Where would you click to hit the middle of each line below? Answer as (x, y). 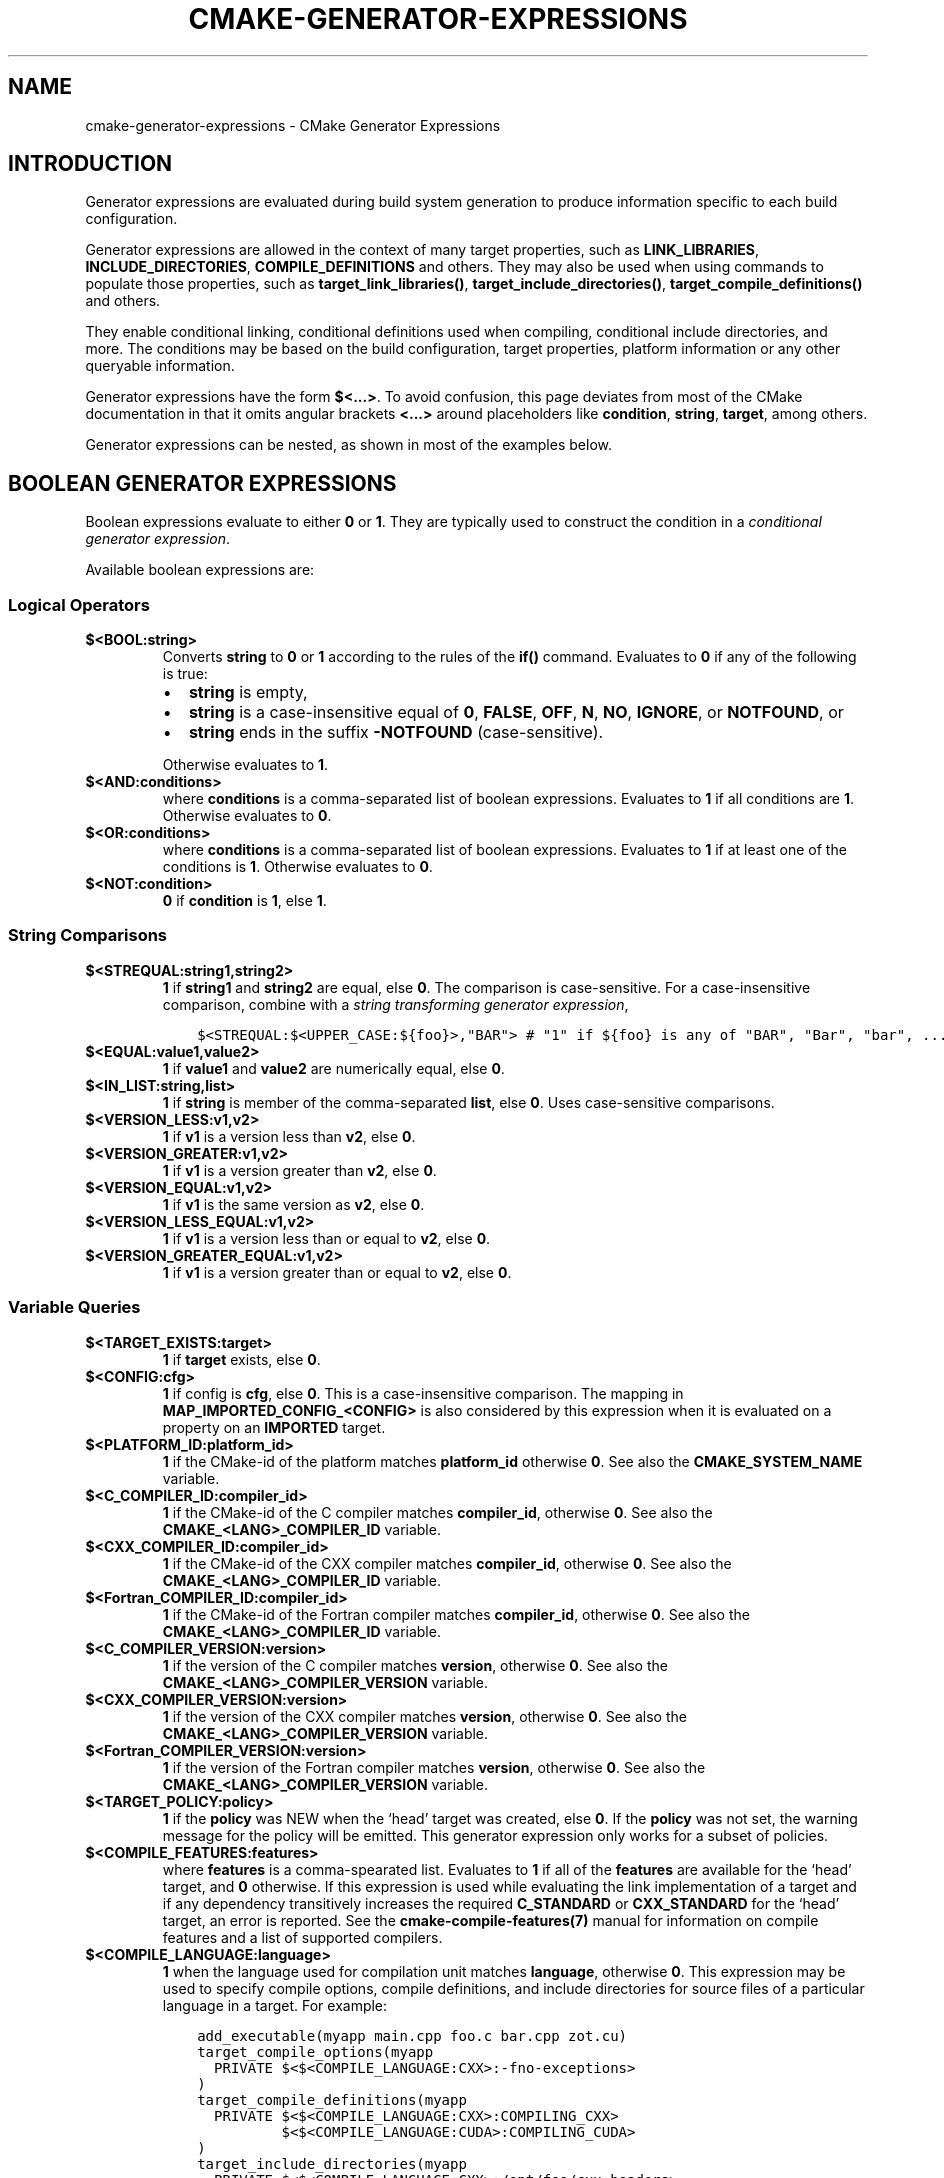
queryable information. (160, 366)
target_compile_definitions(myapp (332, 2099)
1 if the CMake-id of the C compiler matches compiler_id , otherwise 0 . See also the (437, 1512)
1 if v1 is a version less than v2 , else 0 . (289, 1136)
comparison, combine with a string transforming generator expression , (395, 1004)
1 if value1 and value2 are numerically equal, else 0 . (333, 1068)
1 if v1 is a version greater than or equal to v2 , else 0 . (337, 1272)
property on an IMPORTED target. (274, 1427)
